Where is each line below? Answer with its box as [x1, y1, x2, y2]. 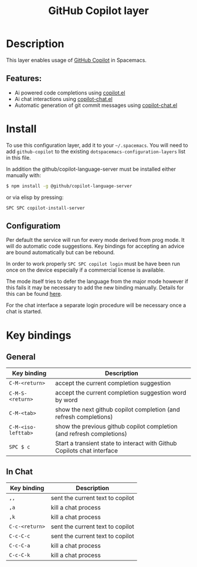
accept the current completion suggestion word [55, 389, 186, 397]
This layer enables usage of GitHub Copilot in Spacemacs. [6, 56, 147, 63]
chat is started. [6, 308, 42, 315]
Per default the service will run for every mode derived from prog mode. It [6, 237, 185, 244]
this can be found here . [6, 291, 63, 298]
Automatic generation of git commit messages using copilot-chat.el [14, 102, 178, 109]
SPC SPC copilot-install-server [6, 205, 85, 211]
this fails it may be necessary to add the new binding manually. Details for [6, 284, 184, 291]
